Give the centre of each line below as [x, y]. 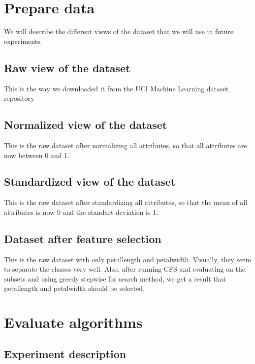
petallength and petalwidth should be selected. [75, 288]
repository [19, 98]
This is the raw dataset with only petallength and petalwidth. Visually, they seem [128, 259]
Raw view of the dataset [67, 67]
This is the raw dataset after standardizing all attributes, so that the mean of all [126, 202]
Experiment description [65, 353]
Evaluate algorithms [73, 322]
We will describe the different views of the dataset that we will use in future [119, 31]
